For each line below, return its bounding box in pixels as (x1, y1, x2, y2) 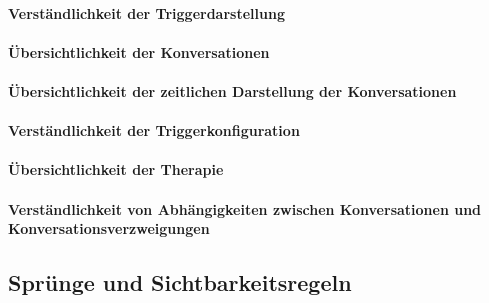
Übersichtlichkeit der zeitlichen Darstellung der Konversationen (8, 80, 457, 101)
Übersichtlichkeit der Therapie (8, 159, 224, 180)
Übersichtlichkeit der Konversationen (8, 41, 270, 62)
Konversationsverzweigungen (8, 218, 210, 239)
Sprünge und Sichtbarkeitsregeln (8, 267, 352, 298)
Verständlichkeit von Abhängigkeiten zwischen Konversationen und (8, 198, 482, 219)
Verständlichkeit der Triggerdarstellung (8, 2, 285, 23)
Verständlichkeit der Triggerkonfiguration (8, 120, 300, 141)
